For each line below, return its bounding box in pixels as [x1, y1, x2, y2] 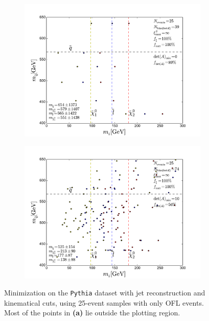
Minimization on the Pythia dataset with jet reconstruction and [4, 287, 205, 298]
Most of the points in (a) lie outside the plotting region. [4, 307, 180, 318]
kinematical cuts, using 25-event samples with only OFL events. [4, 297, 204, 308]
